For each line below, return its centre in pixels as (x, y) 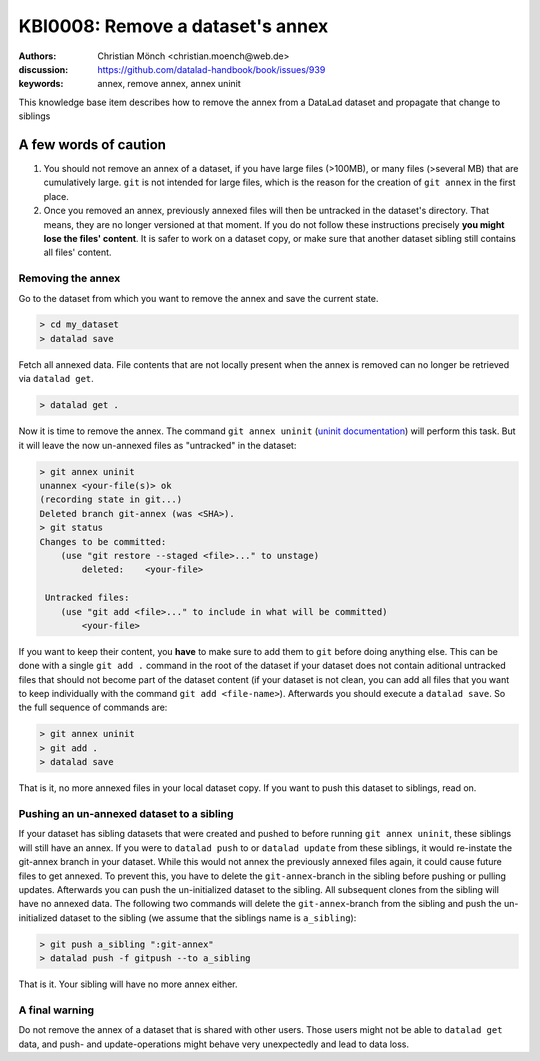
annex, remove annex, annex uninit (169, 84)
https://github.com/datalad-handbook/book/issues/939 (211, 69)
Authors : (37, 56)
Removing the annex (69, 278)
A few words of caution (92, 144)
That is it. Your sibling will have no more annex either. (128, 984)
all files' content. (77, 252)
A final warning (56, 1010)
